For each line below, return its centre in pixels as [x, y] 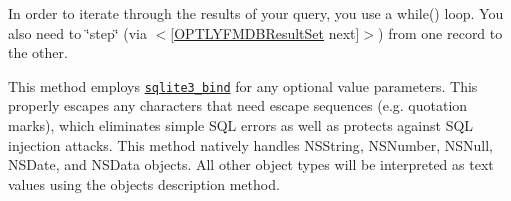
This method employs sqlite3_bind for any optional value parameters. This [243, 85]
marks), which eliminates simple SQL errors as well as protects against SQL [241, 125]
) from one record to [440, 32]
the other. [38, 52]
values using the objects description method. [144, 183]
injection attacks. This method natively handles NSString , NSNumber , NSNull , [250, 144]
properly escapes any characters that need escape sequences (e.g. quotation [238, 105]
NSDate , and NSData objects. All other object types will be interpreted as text [251, 164]
